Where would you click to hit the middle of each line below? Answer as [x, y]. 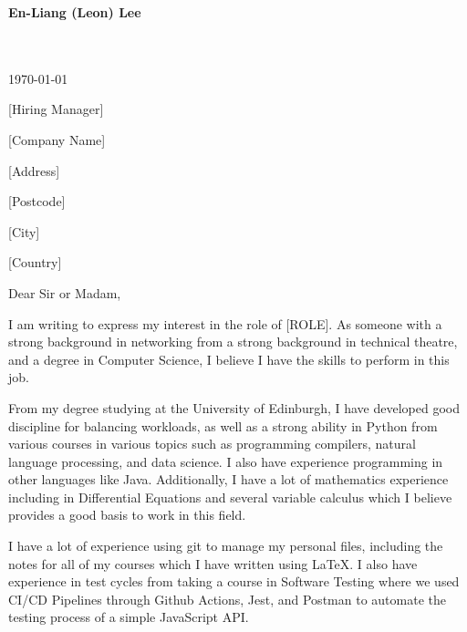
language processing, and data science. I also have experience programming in [226, 461]
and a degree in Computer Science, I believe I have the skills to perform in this [229, 359]
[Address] [34, 170]
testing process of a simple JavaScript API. [129, 617]
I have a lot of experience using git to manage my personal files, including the [226, 546]
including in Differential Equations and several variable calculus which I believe [230, 497]
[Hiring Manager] [56, 109]
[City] [24, 231]
